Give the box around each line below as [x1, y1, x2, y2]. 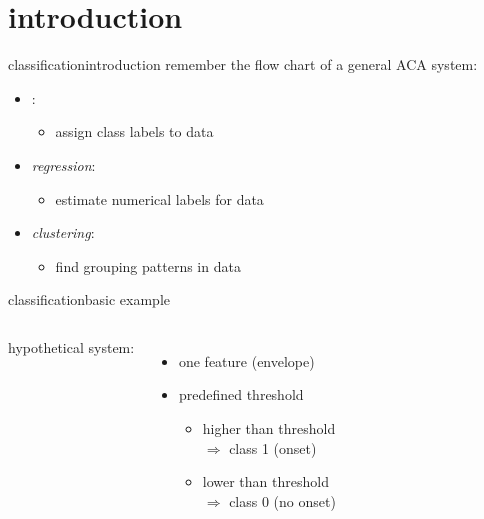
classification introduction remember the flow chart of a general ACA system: [8, 54, 478, 75]
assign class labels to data [55, 121, 214, 142]
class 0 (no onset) [229, 490, 336, 511]
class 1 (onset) [229, 437, 317, 458]
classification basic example [8, 289, 170, 310]
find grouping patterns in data [55, 255, 241, 276]
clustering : [31, 222, 95, 243]
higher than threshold [202, 418, 336, 439]
